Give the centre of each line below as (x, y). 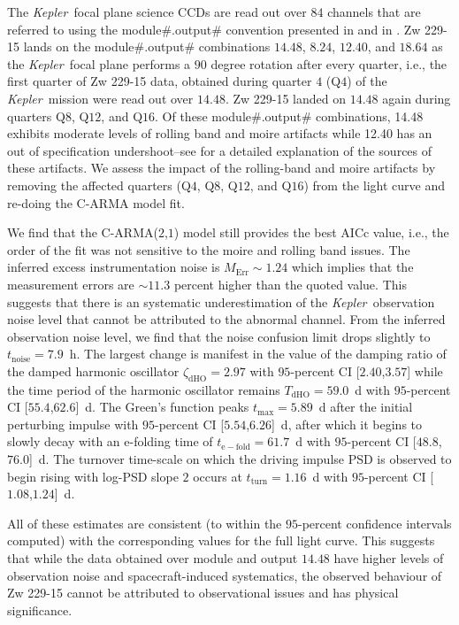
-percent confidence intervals (375, 523)
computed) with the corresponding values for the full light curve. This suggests (221, 540)
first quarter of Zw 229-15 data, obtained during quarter (160, 81)
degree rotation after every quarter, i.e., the (329, 63)
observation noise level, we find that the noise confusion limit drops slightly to (219, 336)
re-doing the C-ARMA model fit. (96, 202)
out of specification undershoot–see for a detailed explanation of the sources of (220, 150)
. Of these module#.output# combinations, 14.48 (289, 116)
